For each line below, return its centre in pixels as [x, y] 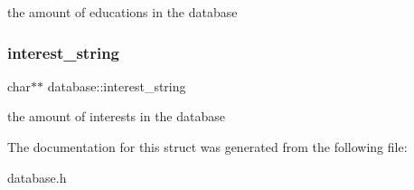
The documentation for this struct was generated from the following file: [207, 147]
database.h [37, 177]
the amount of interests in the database [116, 116]
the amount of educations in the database [122, 12]
